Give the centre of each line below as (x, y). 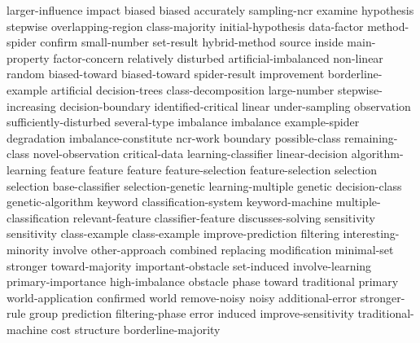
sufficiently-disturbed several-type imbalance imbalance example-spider (183, 122)
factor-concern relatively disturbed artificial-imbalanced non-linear (218, 57)
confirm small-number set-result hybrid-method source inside (192, 42)
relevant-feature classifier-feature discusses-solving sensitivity (224, 217)
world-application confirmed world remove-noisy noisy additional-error (182, 297)
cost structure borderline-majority (136, 329)
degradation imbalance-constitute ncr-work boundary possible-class (174, 137)
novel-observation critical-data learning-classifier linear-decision (190, 154)
